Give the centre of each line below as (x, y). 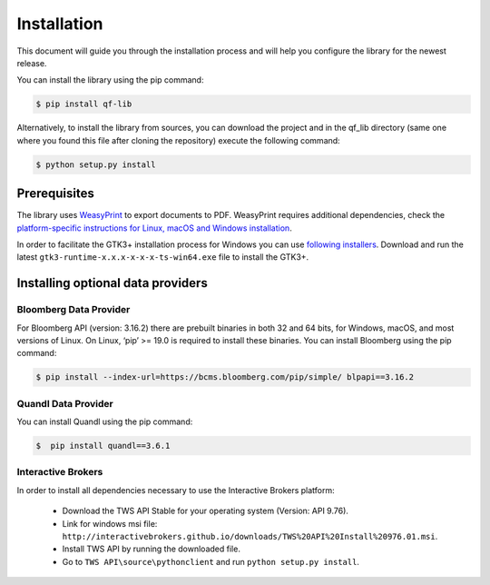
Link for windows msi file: (110, 523)
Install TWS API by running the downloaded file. (151, 549)
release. (32, 63)
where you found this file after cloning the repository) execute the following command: (178, 140)
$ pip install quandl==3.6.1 (103, 446)
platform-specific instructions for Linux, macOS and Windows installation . (154, 228)
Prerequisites (55, 194)
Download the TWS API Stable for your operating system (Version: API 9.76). (206, 511)
